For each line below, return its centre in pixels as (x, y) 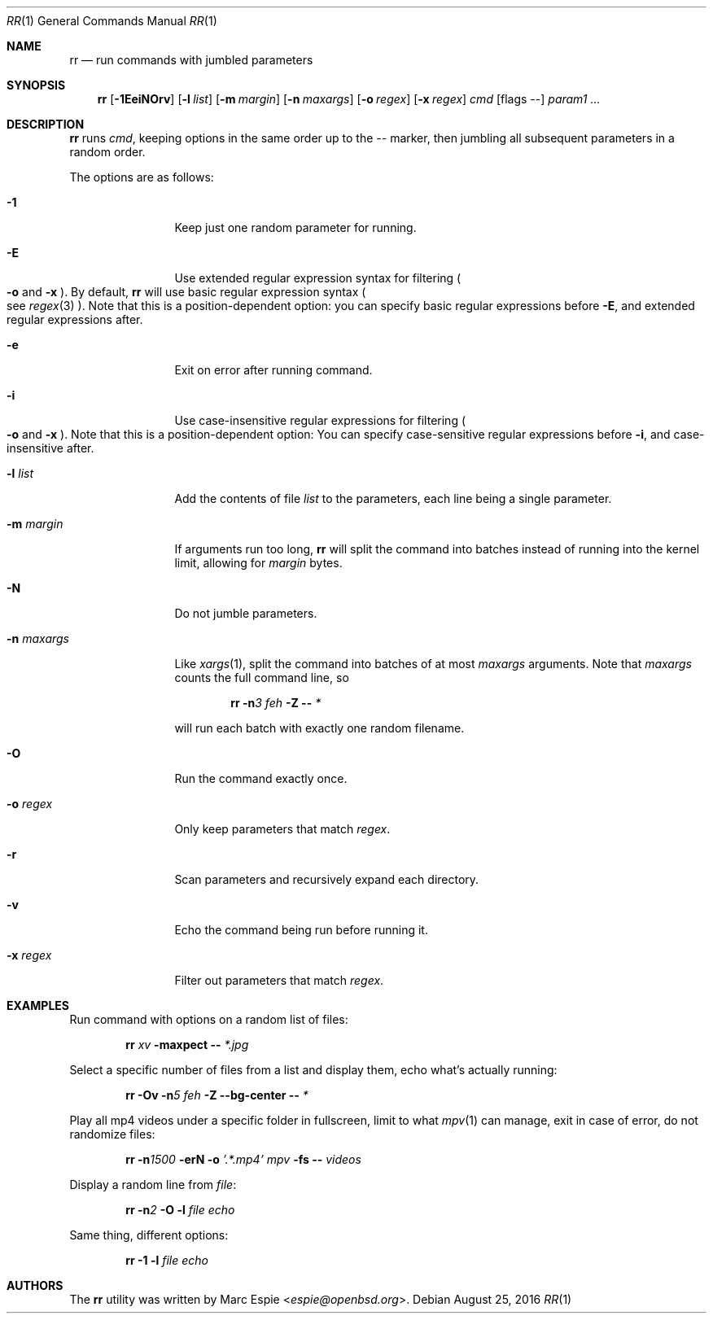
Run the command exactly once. (261, 778)
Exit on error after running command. (273, 370)
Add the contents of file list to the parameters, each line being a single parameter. (393, 498)
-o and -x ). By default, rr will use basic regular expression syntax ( (186, 292)
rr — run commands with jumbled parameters (191, 60)
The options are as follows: (142, 177)
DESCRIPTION (46, 124)
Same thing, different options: (149, 1235)
